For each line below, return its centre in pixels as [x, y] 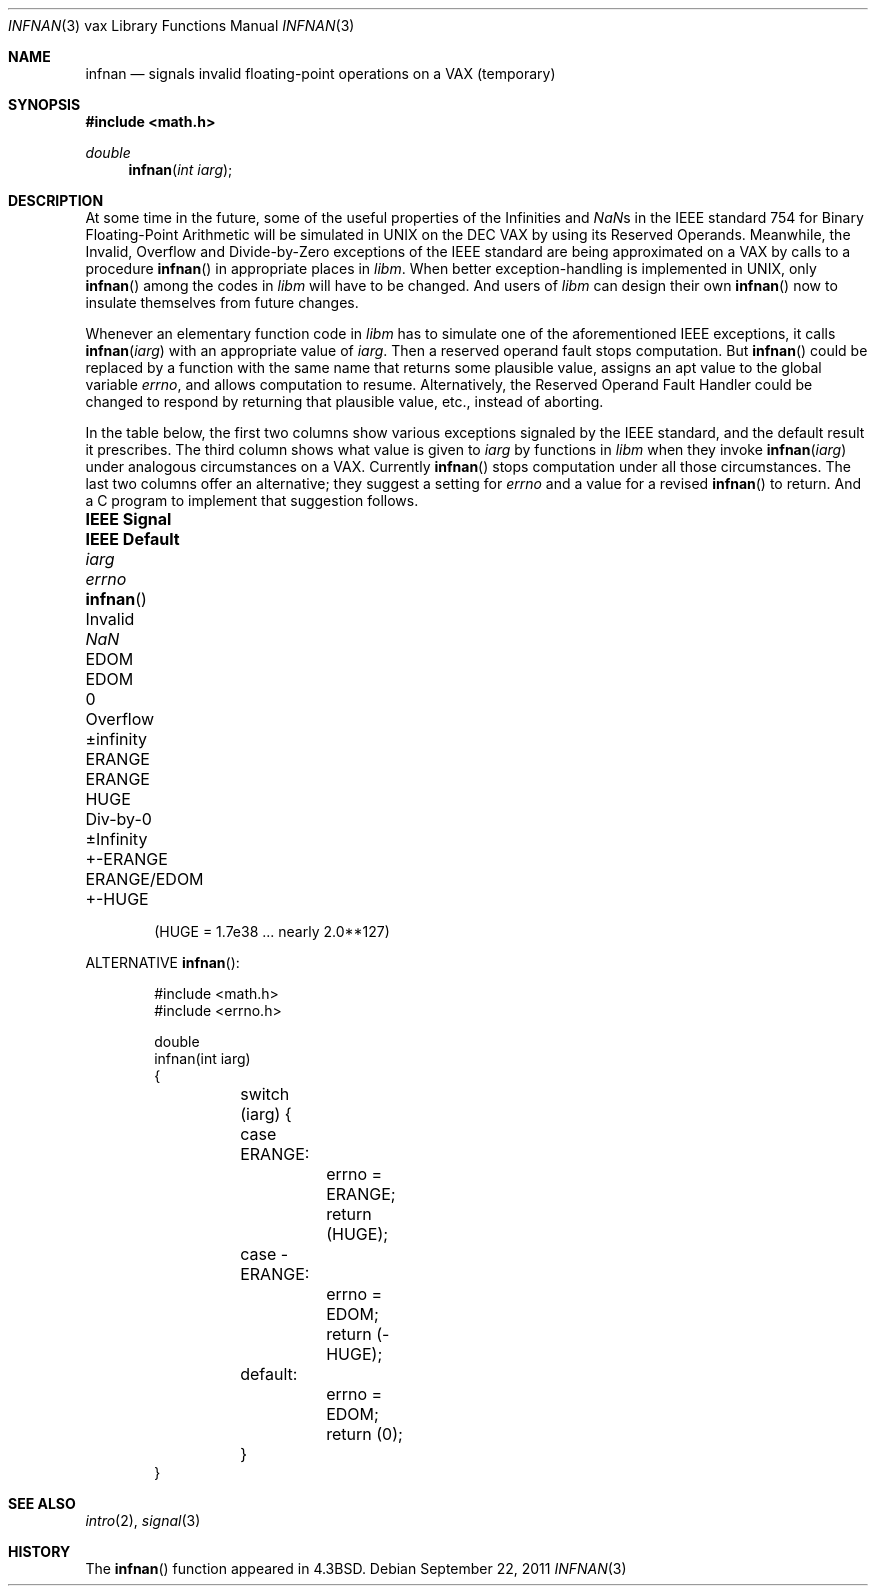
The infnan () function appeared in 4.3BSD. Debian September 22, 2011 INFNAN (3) [356, 1568]
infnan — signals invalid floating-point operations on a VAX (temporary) [320, 73]
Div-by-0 [118, 819]
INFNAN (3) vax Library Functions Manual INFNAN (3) [181, 25]
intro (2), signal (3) [143, 1520]
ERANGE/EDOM [144, 879]
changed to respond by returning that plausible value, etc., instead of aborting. [344, 401]
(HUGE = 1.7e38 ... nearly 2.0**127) [272, 931]
